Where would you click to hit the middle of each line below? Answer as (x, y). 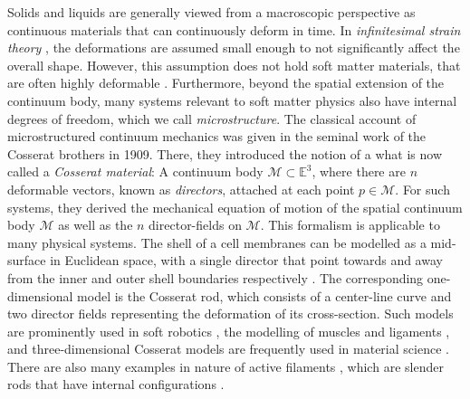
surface (27, 260)
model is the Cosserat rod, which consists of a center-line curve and (264, 295)
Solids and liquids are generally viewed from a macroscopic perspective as (211, 12)
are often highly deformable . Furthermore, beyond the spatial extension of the (226, 83)
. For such (422, 189)
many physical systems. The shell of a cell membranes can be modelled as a (217, 242)
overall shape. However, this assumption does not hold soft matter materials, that (234, 65)
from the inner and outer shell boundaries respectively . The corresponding (216, 277)
